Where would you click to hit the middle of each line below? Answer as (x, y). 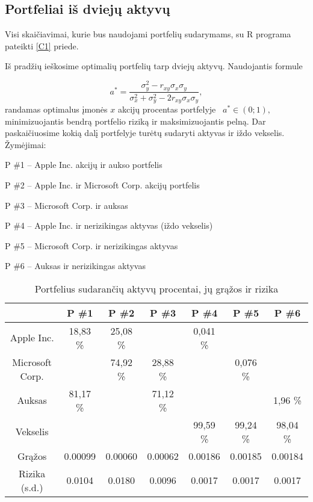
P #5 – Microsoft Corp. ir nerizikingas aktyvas (91, 245)
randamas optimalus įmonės (56, 109)
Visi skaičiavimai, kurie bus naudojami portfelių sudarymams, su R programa (148, 34)
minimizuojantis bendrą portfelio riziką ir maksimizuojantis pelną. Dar (135, 121)
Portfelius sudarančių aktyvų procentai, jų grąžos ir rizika (156, 288)
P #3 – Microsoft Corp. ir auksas (67, 205)
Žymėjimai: (26, 144)
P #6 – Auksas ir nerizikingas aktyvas (75, 266)
